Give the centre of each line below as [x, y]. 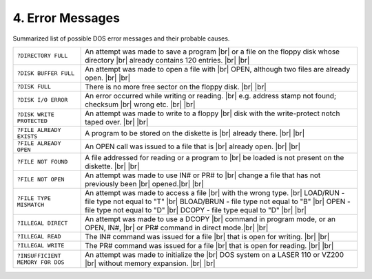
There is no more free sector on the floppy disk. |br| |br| [176, 87]
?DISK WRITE [35, 114]
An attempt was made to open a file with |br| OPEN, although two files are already [218, 69]
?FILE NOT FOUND [42, 162]
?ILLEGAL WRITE [41, 246]
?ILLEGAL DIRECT [42, 223]
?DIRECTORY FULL [42, 56]
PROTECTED [32, 121]
